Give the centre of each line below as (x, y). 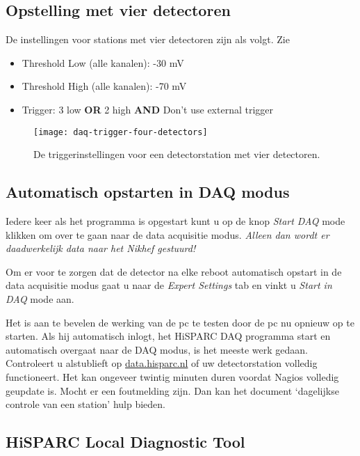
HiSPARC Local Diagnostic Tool (125, 442)
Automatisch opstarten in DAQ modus (148, 192)
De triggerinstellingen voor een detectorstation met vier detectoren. (177, 154)
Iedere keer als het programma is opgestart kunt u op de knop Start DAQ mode (175, 221)
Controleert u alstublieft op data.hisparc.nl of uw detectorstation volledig (162, 363)
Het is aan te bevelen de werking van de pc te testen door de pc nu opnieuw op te (180, 322)
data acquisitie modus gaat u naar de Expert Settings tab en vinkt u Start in (169, 285)
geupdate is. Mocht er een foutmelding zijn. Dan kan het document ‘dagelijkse (172, 390)
